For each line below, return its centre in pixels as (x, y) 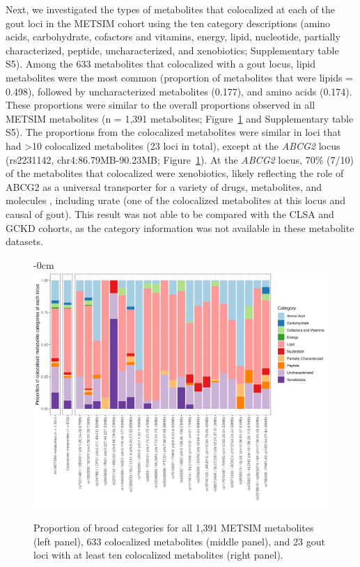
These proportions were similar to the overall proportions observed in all (161, 105)
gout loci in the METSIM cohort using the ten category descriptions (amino (168, 23)
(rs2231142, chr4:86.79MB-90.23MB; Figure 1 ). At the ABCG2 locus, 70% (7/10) (180, 159)
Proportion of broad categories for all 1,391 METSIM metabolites (174, 527)
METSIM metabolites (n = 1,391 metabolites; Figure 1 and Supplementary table (180, 118)
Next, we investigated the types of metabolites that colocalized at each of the (171, 9)
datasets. (24, 241)
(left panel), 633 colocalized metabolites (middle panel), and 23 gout (179, 541)
